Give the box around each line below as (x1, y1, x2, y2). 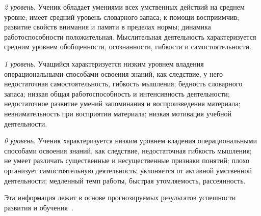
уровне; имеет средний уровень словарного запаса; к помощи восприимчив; (4, 11, 239, 22)
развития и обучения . (4, 202, 73, 212)
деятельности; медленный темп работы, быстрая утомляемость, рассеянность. (4, 175, 246, 186)
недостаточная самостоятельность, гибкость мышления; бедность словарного (4, 78, 243, 89)
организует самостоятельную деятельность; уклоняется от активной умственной (4, 165, 252, 175)
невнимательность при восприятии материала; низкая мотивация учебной (4, 108, 232, 118)
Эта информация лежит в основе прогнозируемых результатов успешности (4, 192, 236, 203)
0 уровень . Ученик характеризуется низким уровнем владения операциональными (4, 135, 257, 146)
